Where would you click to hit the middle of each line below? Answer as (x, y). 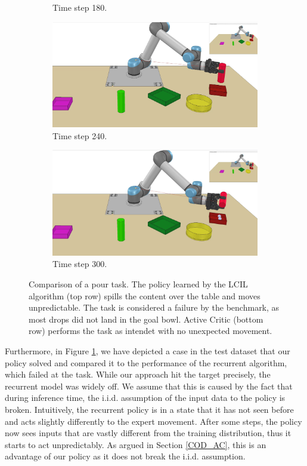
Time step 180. (80, 7)
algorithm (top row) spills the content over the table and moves (145, 295)
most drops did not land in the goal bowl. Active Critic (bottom (146, 319)
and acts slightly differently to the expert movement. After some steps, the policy (153, 421)
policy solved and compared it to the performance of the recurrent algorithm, (146, 362)
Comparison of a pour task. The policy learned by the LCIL (138, 284)
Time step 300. (80, 264)
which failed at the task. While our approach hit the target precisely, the (138, 374)
